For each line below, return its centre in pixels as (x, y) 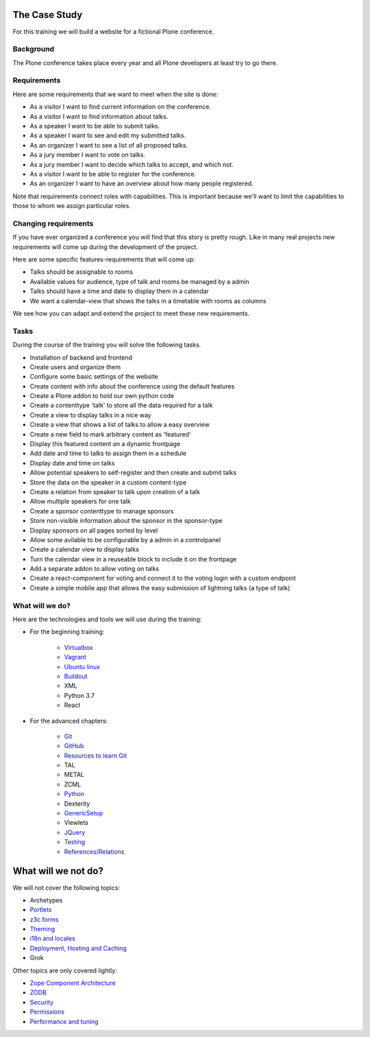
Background (34, 49)
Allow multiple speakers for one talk (81, 502)
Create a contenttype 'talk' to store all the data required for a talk (121, 406)
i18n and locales (52, 939)
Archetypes (46, 900)
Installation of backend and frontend (81, 358)
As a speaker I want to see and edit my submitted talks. (108, 136)
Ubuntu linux (82, 666)
